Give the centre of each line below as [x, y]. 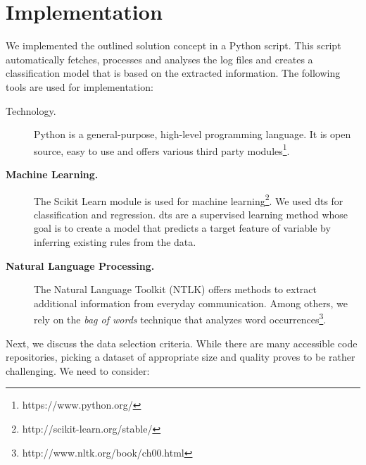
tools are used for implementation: [80, 86]
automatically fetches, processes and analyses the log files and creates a [159, 59]
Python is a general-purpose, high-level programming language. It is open [193, 134]
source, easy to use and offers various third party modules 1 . [162, 149]
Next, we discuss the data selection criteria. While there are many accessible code [182, 343]
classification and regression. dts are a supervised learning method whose [191, 214]
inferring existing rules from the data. [115, 241]
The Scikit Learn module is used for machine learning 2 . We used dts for [189, 199]
